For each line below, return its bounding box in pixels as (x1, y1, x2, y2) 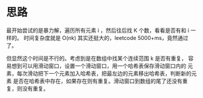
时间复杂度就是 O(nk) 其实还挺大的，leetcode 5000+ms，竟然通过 (23, 34, 188, 41)
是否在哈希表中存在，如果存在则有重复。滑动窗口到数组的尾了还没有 (13, 77, 182, 85)
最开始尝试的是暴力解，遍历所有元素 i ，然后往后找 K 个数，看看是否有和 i (6, 27, 189, 34)
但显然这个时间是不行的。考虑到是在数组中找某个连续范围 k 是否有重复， (6, 54, 187, 62)
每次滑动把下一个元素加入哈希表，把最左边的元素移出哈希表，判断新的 (16, 70, 192, 77)
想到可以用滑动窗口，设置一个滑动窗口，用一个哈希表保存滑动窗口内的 (11, 62, 186, 70)
